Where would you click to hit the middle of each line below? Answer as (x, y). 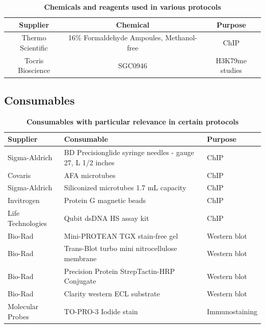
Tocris (34, 60)
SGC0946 (132, 65)
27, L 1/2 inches (89, 162)
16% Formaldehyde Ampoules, (116, 37)
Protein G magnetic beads (105, 200)
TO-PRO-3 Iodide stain (101, 311)
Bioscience (34, 70)
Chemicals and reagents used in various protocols (132, 7)
